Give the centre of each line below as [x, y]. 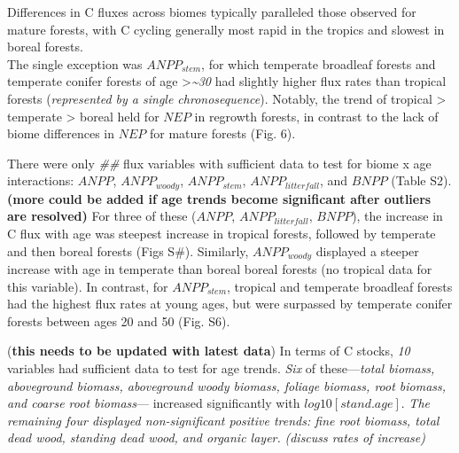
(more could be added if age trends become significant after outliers [219, 198]
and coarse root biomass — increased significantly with [154, 403]
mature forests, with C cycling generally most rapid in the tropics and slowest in [226, 29]
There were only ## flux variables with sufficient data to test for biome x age [219, 163]
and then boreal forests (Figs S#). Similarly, [128, 250]
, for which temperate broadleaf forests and [319, 63]
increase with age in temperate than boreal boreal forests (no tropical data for [220, 269]
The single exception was [75, 63]
